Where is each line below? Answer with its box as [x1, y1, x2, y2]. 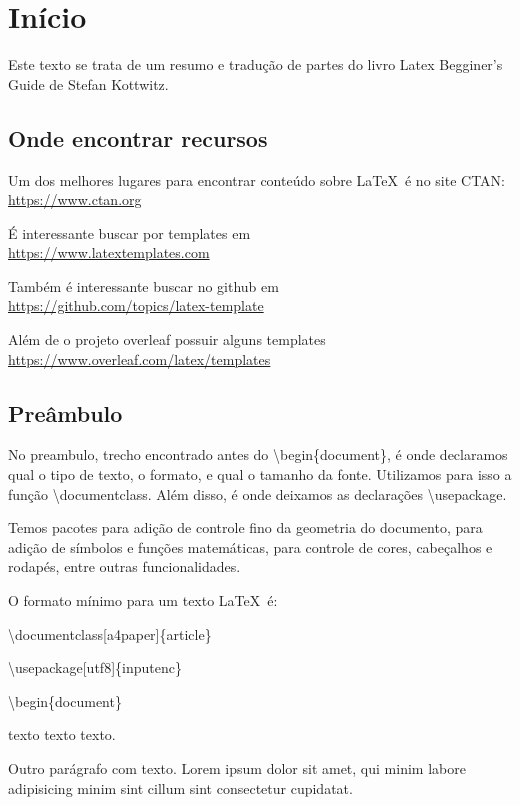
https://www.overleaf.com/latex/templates [8, 348, 271, 369]
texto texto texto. [8, 724, 116, 745]
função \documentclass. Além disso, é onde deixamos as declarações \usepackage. [8, 483, 507, 504]
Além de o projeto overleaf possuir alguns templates [8, 329, 326, 350]
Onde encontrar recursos [8, 122, 268, 153]
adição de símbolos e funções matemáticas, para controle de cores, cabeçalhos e [8, 536, 493, 557]
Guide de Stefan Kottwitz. [8, 73, 169, 94]
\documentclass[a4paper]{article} [8, 623, 212, 644]
